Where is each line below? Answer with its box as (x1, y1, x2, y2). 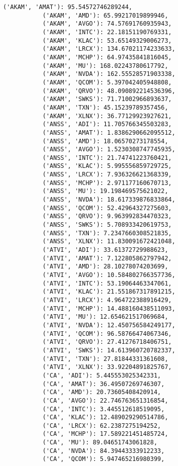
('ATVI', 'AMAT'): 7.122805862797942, (42, 254, 172, 262)
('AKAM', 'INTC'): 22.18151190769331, (42, 28, 172, 36)
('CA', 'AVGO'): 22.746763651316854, (42, 397, 168, 404)
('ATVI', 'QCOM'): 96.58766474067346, (42, 330, 172, 337)
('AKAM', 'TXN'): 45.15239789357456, (42, 104, 168, 111)
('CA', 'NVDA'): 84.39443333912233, (42, 447, 165, 454)
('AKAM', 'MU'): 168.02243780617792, (42, 62, 168, 69)
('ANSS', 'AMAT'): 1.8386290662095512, (42, 129, 175, 136)
